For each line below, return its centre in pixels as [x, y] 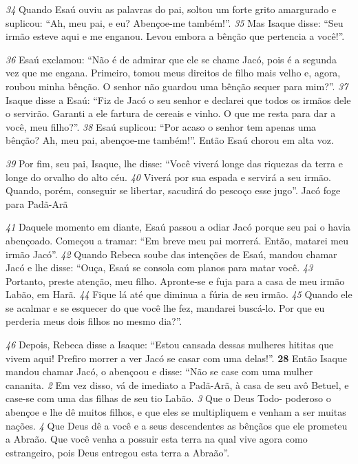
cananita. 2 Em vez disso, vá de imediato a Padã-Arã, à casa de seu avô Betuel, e [177, 384]
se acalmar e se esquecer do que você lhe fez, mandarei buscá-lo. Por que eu [165, 307]
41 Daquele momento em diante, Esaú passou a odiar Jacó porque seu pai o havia [178, 227]
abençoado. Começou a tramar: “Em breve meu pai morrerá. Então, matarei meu [177, 240]
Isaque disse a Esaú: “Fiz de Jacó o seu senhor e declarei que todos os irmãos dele [178, 99]
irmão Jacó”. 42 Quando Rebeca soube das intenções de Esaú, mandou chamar [171, 254]
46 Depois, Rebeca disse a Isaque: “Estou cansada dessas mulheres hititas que [170, 345]
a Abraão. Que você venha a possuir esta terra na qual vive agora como [157, 439]
